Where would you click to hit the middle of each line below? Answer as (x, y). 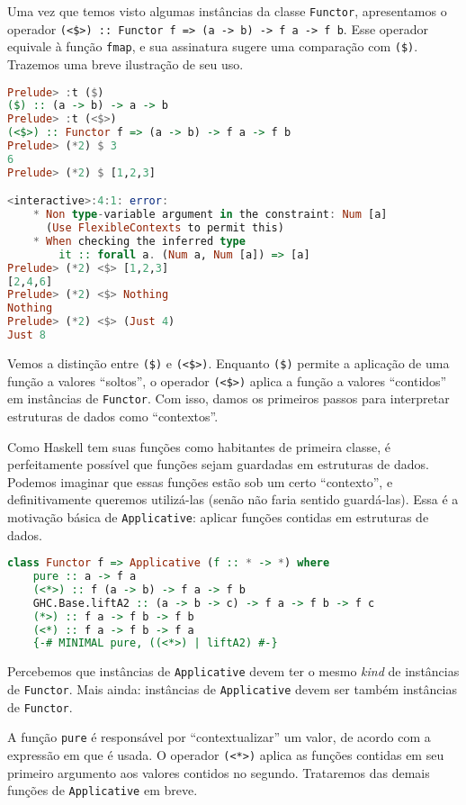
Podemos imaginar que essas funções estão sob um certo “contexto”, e (200, 481)
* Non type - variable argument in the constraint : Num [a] (210, 215)
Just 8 (27, 335)
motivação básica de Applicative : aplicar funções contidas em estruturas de (218, 516)
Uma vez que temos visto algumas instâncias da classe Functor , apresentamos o (227, 11)
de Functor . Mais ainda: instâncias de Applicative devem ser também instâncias (232, 688)
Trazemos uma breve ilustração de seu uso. (125, 63)
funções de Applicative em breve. (103, 790)
